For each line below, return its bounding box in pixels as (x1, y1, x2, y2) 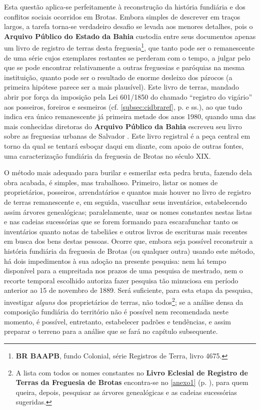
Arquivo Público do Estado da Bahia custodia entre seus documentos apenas (4, 31, 256, 41)
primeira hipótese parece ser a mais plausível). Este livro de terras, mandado (4, 82, 239, 92)
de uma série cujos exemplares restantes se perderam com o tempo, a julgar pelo (4, 52, 250, 63)
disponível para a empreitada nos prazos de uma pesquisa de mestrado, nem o (4, 265, 243, 276)
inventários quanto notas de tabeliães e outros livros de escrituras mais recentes (4, 226, 247, 236)
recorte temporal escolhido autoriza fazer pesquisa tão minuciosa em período (4, 275, 238, 285)
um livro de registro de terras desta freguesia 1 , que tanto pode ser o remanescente (4, 41, 254, 53)
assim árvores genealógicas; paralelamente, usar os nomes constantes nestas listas (4, 206, 252, 217)
